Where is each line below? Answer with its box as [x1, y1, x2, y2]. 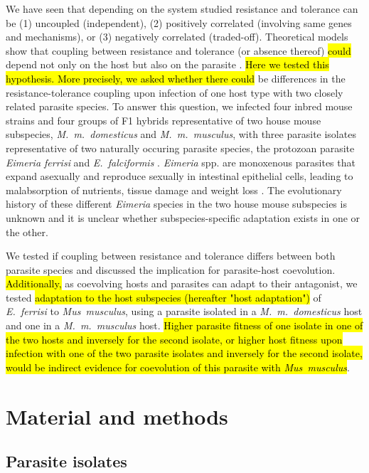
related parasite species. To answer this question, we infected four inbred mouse [6, 99, 353, 114]
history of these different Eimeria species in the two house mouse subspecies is [6, 196, 347, 211]
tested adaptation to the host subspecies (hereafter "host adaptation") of [6, 289, 321, 304]
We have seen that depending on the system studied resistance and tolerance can [6, 1, 358, 16]
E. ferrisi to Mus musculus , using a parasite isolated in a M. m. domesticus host [6, 304, 363, 319]
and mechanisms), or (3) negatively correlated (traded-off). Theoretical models [6, 29, 348, 44]
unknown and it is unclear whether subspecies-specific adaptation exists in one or [6, 210, 360, 225]
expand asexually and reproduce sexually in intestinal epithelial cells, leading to [6, 169, 353, 184]
